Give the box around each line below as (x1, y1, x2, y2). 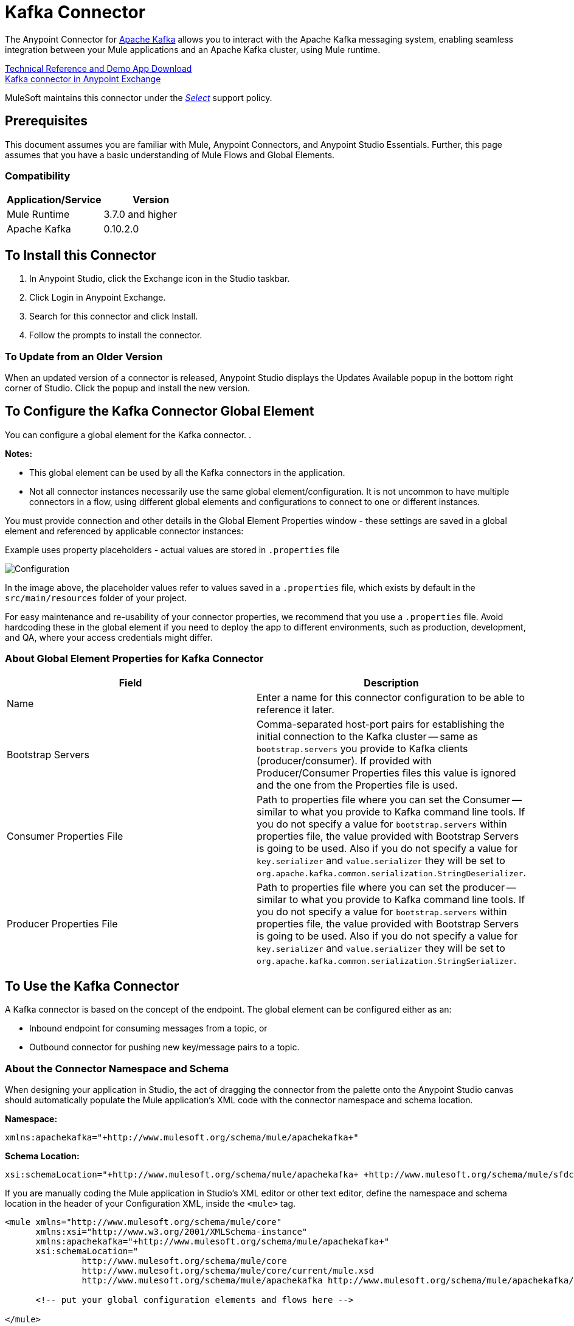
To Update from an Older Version (5, 350, 163, 363)
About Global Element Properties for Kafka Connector (5, 652, 264, 665)
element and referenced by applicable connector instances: (5, 525, 244, 536)
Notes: (5, 448, 33, 459)
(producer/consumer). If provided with (257, 754, 432, 767)
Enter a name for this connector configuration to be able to (257, 691, 525, 703)
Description (364, 676, 419, 689)
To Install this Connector (5, 247, 156, 263)
